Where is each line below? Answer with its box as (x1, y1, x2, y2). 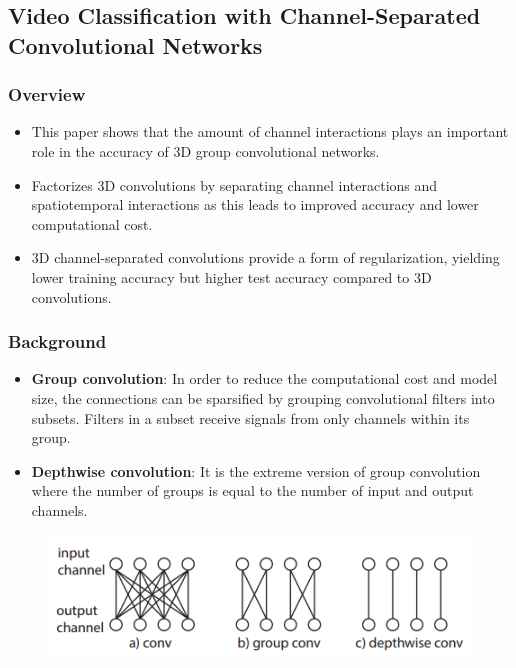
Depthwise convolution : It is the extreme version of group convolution (31, 460, 481, 481)
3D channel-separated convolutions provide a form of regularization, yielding (31, 247, 500, 268)
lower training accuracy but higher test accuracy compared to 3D (31, 266, 432, 287)
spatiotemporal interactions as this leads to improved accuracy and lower (31, 194, 479, 215)
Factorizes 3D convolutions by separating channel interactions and (31, 174, 438, 195)
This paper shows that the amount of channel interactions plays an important (31, 121, 509, 142)
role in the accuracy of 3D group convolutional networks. (31, 140, 380, 161)
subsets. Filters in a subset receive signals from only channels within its (31, 407, 470, 428)
